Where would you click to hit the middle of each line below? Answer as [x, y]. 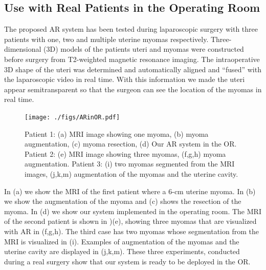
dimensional [23, 49]
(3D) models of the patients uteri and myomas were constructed [144, 49]
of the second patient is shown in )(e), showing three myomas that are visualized [130, 221]
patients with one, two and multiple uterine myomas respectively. [106, 39]
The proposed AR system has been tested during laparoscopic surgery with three [131, 29]
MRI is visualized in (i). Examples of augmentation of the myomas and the [122, 241]
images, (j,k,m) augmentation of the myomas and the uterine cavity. [131, 173]
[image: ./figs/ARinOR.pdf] [72, 117]
